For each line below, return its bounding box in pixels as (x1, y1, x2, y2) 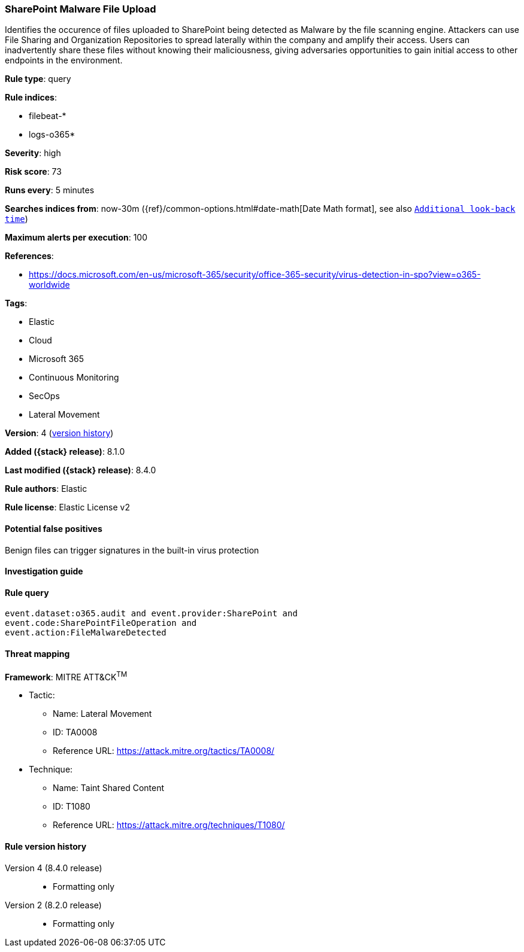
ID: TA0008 (53, 727, 98, 738)
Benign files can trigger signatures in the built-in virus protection (5, 545, 259, 555)
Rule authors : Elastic (5, 483, 87, 494)
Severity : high (5, 148, 61, 159)
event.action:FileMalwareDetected (5, 628, 166, 638)
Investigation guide (5, 566, 83, 577)
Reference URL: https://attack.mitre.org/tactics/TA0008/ (53, 746, 275, 756)
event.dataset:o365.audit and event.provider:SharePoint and (5, 609, 298, 619)
